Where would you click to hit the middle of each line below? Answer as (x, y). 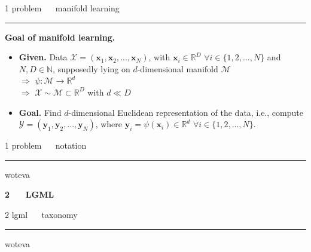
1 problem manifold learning (62, 8)
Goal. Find (40, 112)
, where (109, 124)
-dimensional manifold (178, 68)
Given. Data (43, 57)
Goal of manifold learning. (60, 37)
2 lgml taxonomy (41, 214)
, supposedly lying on (92, 68)
